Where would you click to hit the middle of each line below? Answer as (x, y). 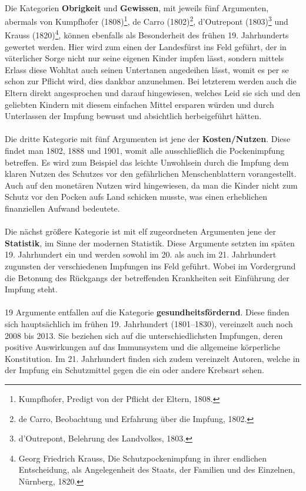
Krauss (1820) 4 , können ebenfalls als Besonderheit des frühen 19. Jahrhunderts (147, 34)
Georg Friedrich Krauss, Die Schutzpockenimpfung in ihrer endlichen (143, 458)
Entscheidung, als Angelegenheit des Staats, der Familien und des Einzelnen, (157, 469)
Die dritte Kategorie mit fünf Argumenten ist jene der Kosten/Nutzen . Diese (148, 139)
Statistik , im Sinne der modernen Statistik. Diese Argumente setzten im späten (150, 243)
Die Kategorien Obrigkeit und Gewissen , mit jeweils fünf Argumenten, (137, 7)
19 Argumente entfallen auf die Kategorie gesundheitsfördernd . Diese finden (147, 312)
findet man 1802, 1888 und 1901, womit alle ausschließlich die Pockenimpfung (145, 151)
